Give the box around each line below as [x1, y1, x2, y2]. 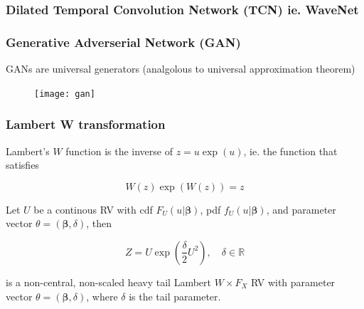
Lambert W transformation [6, 115, 166, 133]
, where [86, 288, 118, 303]
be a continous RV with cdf [33, 201, 153, 216]
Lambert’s [6, 143, 50, 158]
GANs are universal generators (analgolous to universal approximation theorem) [6, 61, 355, 76]
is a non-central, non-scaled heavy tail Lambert [6, 274, 211, 289]
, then [86, 216, 112, 231]
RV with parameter [251, 274, 336, 289]
